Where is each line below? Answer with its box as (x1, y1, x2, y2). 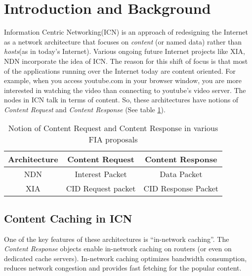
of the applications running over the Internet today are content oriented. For (4, 65, 236, 76)
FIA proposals (88, 134, 138, 145)
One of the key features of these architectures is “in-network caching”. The (4, 233, 229, 244)
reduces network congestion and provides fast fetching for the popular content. (4, 263, 242, 273)
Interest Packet (75, 168, 127, 180)
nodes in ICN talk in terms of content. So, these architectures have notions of (4, 94, 239, 105)
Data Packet (160, 168, 203, 180)
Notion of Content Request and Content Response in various (8, 122, 218, 134)
